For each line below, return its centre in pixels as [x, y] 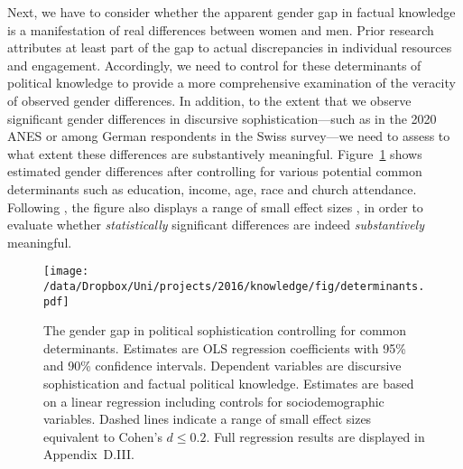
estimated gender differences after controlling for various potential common [215, 171]
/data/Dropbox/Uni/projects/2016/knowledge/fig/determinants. [234, 286]
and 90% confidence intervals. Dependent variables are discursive [222, 366]
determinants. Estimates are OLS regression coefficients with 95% [225, 347]
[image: [66, 272]
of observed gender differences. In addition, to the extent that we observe [209, 100]
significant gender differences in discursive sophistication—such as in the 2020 [222, 118]
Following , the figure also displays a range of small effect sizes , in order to [215, 206]
